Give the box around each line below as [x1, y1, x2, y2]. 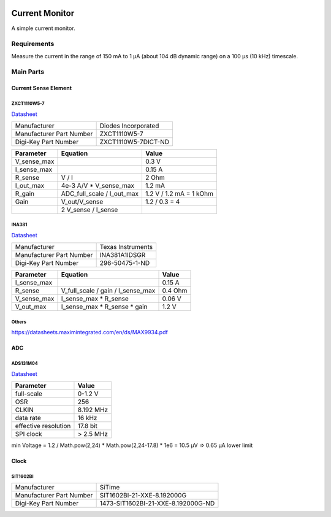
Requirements [11, 40, 55, 48]
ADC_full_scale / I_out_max [61, 189, 139, 197]
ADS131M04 [11, 361, 38, 367]
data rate [15, 414, 41, 423]
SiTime [99, 483, 120, 492]
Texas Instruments [99, 243, 153, 251]
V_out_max [15, 302, 47, 311]
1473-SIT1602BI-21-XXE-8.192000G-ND [99, 499, 215, 508]
